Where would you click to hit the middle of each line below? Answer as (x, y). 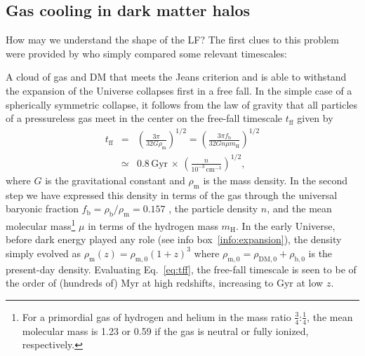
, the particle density (213, 208)
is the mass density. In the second (276, 180)
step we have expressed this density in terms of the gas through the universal (172, 194)
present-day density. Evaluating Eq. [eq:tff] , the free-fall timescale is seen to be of (181, 269)
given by (315, 118)
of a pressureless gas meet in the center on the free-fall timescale (144, 118)
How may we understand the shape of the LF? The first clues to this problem (172, 40)
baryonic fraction (42, 208)
